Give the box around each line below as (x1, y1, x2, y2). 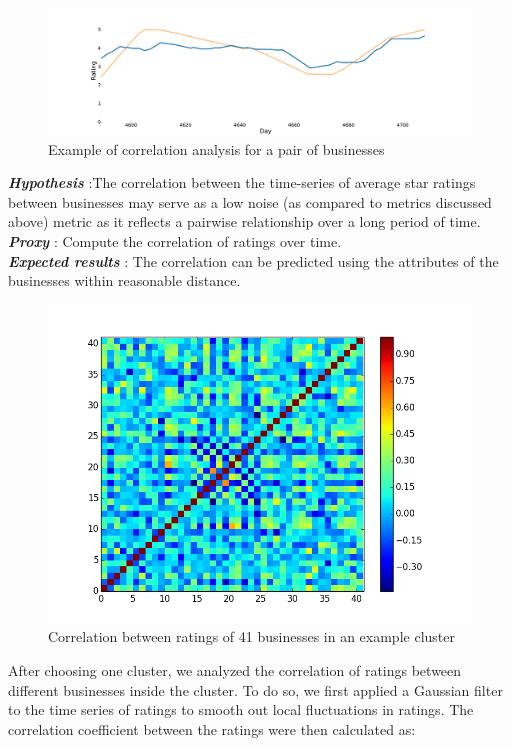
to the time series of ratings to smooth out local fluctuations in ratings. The (8, 699, 474, 720)
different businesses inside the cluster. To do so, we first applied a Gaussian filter (8, 679, 503, 700)
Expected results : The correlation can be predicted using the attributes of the (8, 250, 499, 271)
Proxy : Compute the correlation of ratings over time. (8, 231, 342, 252)
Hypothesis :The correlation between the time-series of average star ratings (8, 172, 476, 193)
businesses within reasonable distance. (8, 270, 241, 291)
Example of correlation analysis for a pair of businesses (48, 138, 385, 159)
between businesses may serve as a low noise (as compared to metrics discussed (8, 191, 492, 212)
